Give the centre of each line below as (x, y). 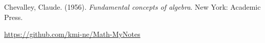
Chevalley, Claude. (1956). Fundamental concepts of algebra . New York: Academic (132, 7)
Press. (14, 17)
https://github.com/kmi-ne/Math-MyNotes (72, 34)
